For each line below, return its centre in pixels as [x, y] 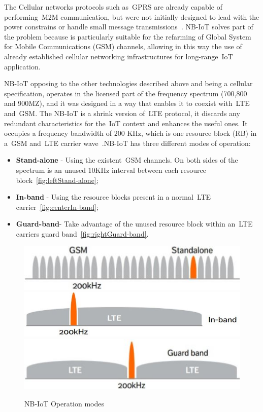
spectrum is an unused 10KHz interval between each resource [111, 170]
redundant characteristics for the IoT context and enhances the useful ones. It [126, 123]
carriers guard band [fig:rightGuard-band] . [82, 233]
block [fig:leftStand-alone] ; [57, 180]
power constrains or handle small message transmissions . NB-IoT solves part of [129, 27]
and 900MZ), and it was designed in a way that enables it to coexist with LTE [127, 103]
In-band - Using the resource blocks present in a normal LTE [113, 197]
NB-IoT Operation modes [64, 403]
